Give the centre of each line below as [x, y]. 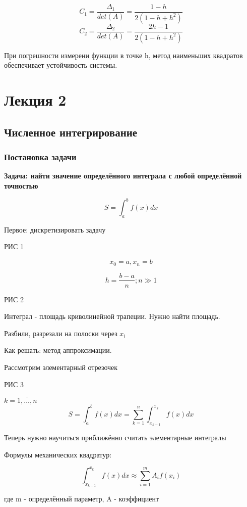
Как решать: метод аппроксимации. [58, 350]
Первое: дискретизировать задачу [55, 229]
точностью [21, 185]
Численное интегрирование [71, 132]
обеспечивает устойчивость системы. [61, 65]
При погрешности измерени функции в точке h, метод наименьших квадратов [124, 55]
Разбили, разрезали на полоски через [61, 333]
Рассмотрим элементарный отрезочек [61, 367]
